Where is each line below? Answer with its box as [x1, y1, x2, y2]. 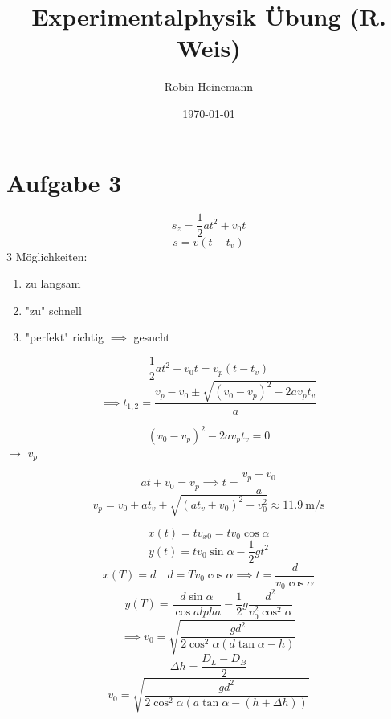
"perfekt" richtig [25, 329, 104, 345]
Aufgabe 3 [6, 165, 122, 198]
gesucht [133, 329, 170, 345]
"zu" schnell [25, 301, 82, 318]
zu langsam [25, 275, 81, 292]
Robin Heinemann [164, 78, 254, 95]
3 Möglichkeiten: [6, 247, 88, 264]
